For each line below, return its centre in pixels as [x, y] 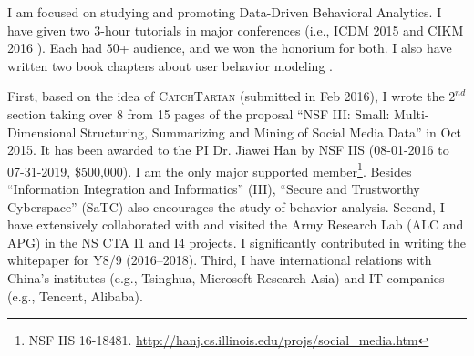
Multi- [412, 113]
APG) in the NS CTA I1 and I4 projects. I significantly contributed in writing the [237, 242]
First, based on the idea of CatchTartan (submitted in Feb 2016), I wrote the [226, 96]
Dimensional [42, 132]
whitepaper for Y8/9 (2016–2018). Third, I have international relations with [220, 260]
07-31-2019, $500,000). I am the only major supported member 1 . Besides [210, 169]
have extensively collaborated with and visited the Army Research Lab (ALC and [236, 224]
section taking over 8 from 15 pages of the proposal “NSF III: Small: [199, 113]
